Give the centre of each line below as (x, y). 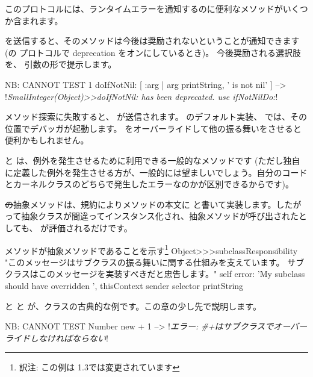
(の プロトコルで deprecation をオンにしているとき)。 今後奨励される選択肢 (153, 52)
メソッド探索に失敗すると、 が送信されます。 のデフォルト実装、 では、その (156, 117)
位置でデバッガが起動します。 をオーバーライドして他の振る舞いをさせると (153, 128)
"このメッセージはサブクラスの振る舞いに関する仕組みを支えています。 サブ (155, 262)
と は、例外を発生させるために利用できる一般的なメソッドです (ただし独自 (153, 160)
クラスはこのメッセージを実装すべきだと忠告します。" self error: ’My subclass (155, 274)
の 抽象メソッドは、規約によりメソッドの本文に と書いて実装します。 (141, 204)
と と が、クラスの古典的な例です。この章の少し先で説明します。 (133, 306)
